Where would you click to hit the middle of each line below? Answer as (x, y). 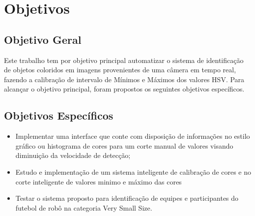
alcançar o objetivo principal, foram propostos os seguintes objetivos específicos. (124, 89)
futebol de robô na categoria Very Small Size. (84, 207)
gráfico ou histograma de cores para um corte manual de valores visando (124, 145)
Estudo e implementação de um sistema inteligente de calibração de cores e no (133, 171)
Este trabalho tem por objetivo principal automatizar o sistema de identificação (124, 60)
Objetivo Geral (43, 39)
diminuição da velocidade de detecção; (73, 155)
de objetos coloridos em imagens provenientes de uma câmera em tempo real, (120, 70)
